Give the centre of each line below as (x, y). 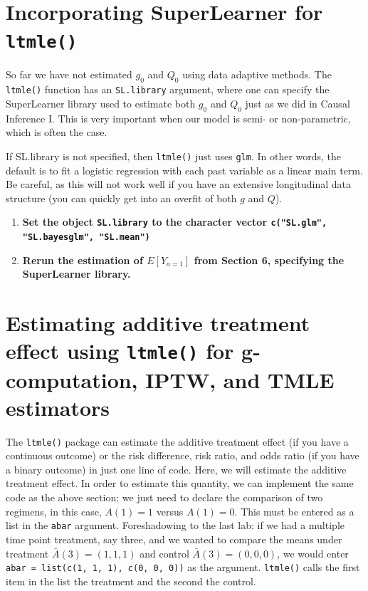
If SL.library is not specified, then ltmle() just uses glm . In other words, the (174, 156)
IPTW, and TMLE (240, 379)
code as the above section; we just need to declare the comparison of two (164, 497)
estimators (58, 407)
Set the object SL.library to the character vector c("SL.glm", (175, 222)
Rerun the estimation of (83, 260)
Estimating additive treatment (158, 323)
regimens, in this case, (54, 511)
